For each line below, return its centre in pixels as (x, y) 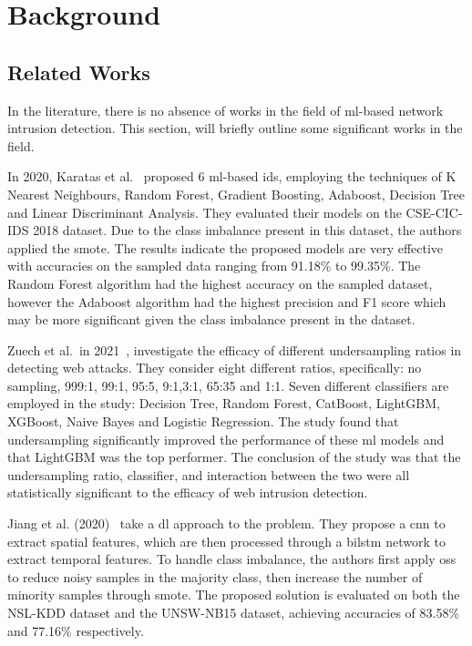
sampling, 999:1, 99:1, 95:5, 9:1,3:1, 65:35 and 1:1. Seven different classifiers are (228, 385)
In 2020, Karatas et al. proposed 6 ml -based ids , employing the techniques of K (232, 176)
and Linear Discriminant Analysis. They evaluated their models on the (205, 212)
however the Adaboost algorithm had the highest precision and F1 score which (227, 301)
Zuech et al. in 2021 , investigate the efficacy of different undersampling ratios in (235, 349)
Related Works (79, 72)
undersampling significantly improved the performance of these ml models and (226, 439)
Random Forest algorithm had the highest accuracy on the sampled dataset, (220, 283)
